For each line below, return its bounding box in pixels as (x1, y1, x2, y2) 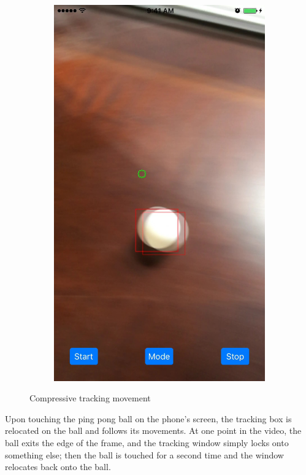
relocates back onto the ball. (5, 460, 111, 473)
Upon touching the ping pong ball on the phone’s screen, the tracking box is (5, 412, 292, 425)
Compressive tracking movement (29, 392, 151, 404)
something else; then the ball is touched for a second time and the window (5, 448, 284, 461)
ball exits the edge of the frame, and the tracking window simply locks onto (5, 436, 289, 449)
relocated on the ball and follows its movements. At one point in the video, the (5, 424, 302, 437)
